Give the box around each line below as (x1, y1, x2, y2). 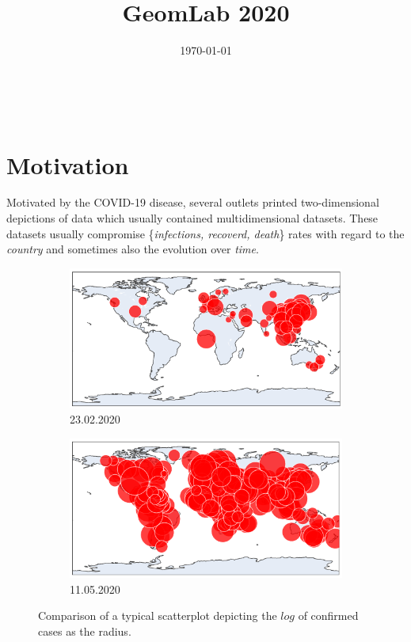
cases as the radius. (38, 623, 131, 640)
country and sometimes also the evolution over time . (6, 241, 259, 257)
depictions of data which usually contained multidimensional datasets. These (6, 210, 379, 226)
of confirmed (298, 607, 359, 624)
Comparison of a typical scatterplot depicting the (38, 607, 277, 624)
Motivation (6, 148, 129, 180)
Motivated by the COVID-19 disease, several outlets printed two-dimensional (6, 194, 379, 211)
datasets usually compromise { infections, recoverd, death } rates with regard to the (6, 225, 405, 241)
